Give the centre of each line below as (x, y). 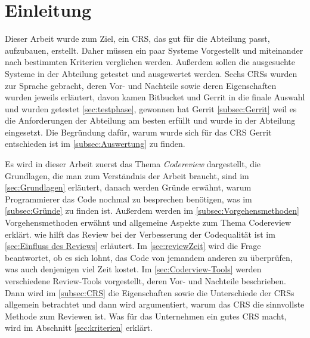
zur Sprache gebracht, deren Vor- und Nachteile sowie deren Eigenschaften (141, 85)
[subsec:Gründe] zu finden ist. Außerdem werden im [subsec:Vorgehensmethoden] (152, 211)
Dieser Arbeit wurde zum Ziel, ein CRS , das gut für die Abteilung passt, (137, 39)
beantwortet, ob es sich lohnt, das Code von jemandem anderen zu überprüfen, (149, 257)
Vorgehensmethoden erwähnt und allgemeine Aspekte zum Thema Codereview (148, 222)
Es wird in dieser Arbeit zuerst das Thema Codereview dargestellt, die (133, 164)
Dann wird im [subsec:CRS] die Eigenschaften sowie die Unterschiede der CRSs (150, 292)
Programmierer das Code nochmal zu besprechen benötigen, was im (128, 199)
